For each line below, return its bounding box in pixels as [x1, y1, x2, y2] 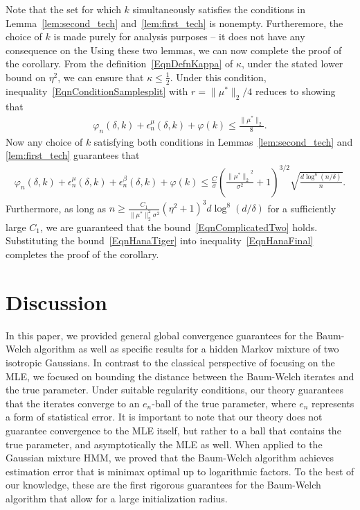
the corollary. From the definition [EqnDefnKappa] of [6, 56, 233, 71]
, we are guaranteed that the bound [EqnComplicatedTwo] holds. [39, 219, 318, 234]
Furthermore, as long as [6, 201, 107, 215]
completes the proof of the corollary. [6, 247, 159, 262]
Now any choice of [6, 134, 83, 148]
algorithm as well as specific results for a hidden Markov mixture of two [34, 341, 339, 356]
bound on [6, 69, 46, 84]
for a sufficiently [267, 201, 336, 215]
